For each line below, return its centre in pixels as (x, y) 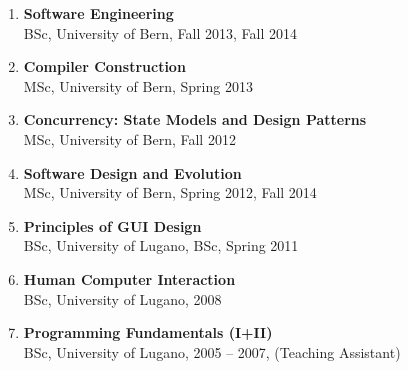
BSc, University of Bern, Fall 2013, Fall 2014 (160, 32)
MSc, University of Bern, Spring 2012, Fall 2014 (170, 192)
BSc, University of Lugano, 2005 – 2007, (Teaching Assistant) (212, 351)
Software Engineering (98, 13)
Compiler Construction (104, 66)
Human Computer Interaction (129, 278)
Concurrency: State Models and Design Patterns (195, 119)
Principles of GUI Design (112, 225)
